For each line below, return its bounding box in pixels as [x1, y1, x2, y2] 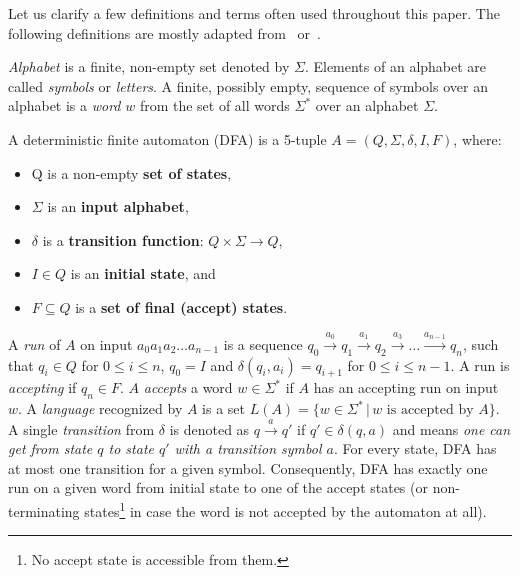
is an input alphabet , [47, 196, 189, 217]
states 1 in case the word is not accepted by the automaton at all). [84, 497, 487, 521]
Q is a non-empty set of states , [31, 162, 232, 183]
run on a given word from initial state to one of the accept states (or [8, 477, 428, 498]
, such [462, 333, 499, 354]
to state [108, 438, 154, 459]
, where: [453, 128, 502, 149]
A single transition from [8, 418, 155, 439]
